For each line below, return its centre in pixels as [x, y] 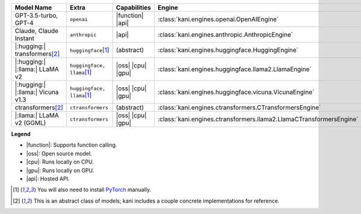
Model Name [33, 8]
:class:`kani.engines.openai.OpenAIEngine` [218, 19]
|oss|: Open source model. [59, 153]
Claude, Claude [37, 31]
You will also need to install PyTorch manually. [94, 190]
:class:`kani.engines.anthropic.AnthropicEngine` [225, 35]
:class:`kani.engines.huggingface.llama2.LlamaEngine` [235, 69]
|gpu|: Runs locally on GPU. [60, 170]
